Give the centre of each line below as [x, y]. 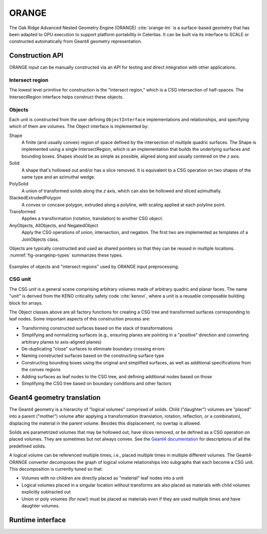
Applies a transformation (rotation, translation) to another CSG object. [92, 219]
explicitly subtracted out [46, 492]
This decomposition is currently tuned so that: [56, 469]
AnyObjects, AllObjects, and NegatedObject [54, 225]
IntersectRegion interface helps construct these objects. [66, 97]
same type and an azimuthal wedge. [59, 177]
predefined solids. [28, 446]
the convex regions [41, 370]
